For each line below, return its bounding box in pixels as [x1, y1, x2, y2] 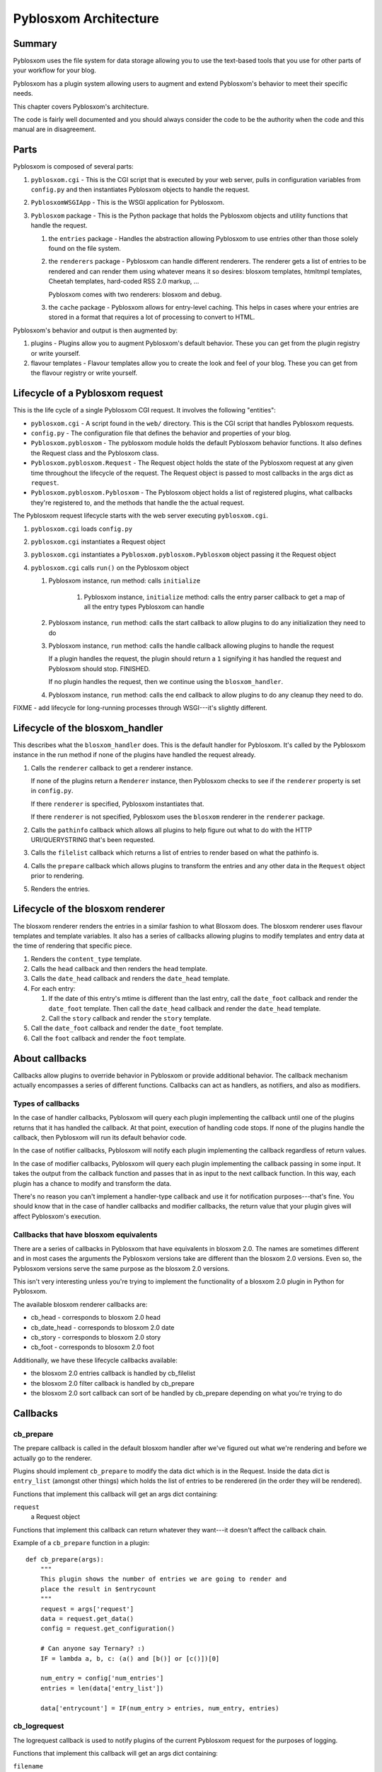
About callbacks [13, 1053, 87, 1065]
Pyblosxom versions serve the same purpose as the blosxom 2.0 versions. [13, 1264, 230, 1272]
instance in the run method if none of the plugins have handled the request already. [13, 751, 256, 759]
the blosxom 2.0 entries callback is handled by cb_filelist [30, 1369, 196, 1378]
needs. [13, 89, 33, 98]
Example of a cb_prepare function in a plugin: [13, 1539, 150, 1547]
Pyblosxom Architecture [13, 11, 159, 26]
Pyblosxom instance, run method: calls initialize [48, 576, 201, 585]
